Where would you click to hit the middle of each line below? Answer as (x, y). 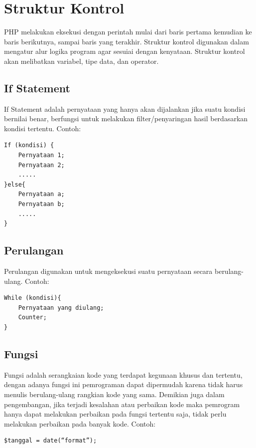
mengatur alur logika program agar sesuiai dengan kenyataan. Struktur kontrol (125, 51)
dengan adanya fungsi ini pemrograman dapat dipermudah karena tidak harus (124, 384)
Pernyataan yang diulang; (61, 308)
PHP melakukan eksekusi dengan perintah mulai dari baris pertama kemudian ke (128, 32)
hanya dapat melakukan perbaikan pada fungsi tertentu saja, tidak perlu (115, 414)
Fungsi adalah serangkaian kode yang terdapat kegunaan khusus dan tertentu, (123, 374)
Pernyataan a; (41, 194)
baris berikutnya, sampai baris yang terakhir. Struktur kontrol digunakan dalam (127, 41)
